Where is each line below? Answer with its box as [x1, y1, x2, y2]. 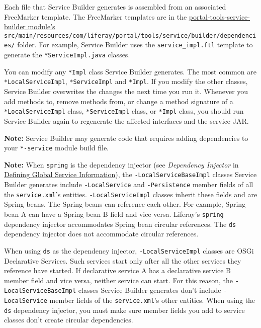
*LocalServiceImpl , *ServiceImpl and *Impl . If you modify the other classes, [4, 76, 248, 87]
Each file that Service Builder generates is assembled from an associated [4, 2, 226, 12]
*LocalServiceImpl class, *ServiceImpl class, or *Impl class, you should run [4, 106, 244, 116]
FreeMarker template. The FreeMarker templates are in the [4, 11, 187, 22]
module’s [28, 21, 55, 32]
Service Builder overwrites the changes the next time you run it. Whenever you [4, 86, 248, 97]
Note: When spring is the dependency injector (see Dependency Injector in [4, 159, 239, 170]
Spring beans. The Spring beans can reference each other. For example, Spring [4, 199, 246, 209]
